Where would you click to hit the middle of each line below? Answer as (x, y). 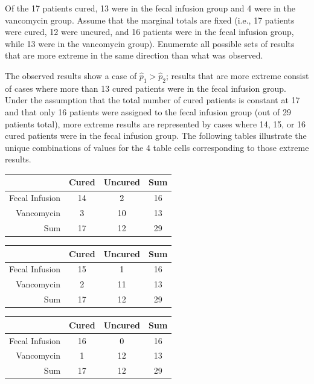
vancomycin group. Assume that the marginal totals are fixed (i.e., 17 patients (150, 20)
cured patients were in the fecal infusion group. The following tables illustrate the (156, 136)
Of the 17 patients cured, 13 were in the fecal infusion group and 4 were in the (150, 8)
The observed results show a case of (71, 75)
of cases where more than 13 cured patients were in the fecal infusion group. (146, 88)
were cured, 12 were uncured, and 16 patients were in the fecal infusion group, (149, 32)
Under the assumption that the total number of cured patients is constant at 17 (152, 100)
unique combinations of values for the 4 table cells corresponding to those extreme (157, 147)
